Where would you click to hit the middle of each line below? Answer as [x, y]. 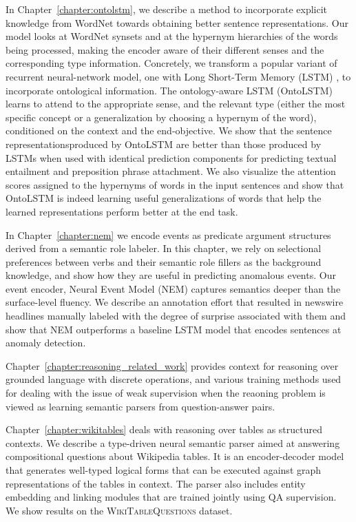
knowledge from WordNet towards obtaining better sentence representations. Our [177, 22]
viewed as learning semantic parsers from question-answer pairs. [140, 406]
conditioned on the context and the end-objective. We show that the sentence [169, 130]
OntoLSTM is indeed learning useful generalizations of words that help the [164, 198]
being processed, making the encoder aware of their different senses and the [165, 49]
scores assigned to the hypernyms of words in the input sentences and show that [175, 184]
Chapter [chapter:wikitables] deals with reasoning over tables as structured [164, 429]
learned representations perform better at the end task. [122, 211]
